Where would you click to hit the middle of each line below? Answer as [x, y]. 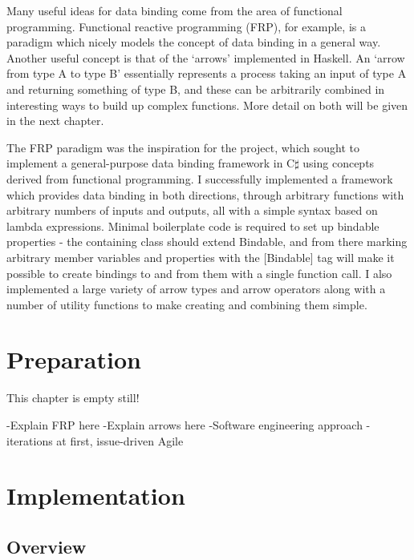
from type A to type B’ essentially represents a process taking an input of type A [207, 73]
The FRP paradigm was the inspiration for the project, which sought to [183, 147]
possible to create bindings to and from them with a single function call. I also [199, 273]
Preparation [74, 359]
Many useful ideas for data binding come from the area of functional [175, 10]
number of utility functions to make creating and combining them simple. [187, 304]
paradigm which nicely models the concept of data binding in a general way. [194, 42]
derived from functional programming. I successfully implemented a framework [200, 178]
